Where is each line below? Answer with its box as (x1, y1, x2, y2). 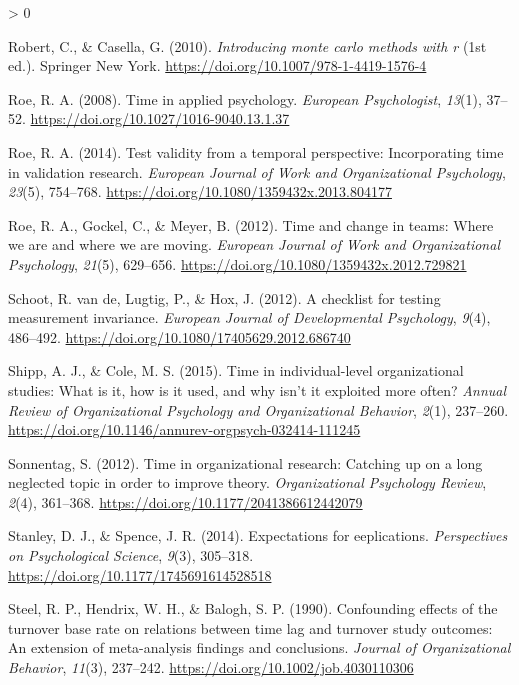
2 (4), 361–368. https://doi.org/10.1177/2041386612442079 (8, 491, 363, 512)
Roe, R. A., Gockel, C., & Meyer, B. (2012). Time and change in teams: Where (8, 214, 494, 235)
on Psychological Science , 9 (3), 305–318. (8, 545, 254, 566)
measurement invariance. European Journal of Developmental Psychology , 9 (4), (8, 307, 491, 328)
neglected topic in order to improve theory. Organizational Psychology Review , (8, 472, 487, 493)
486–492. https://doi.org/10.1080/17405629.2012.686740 (8, 326, 351, 347)
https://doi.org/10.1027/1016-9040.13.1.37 (30, 108, 290, 129)
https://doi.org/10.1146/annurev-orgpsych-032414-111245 (8, 419, 361, 440)
